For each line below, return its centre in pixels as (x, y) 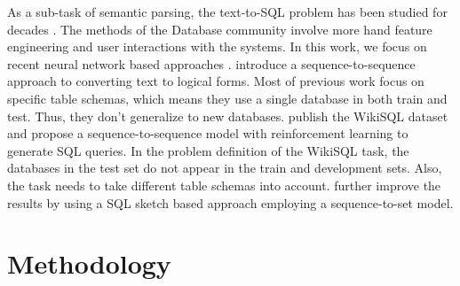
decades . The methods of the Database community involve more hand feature (220, 29)
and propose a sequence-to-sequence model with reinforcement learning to (208, 133)
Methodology (89, 263)
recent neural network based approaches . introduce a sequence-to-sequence (211, 63)
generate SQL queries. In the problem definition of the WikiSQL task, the (208, 150)
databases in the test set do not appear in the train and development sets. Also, (225, 168)
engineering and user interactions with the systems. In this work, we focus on (217, 46)
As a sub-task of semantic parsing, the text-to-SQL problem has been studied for (227, 12)
